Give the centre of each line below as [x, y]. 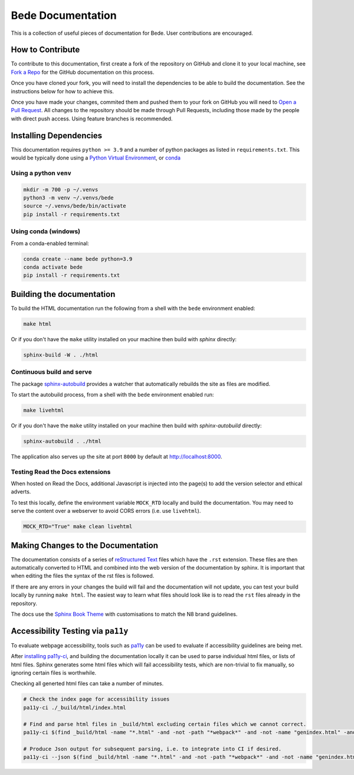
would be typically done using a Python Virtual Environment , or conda [96, 158]
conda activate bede [53, 267]
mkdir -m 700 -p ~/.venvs [61, 189]
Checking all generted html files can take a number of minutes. [87, 684]
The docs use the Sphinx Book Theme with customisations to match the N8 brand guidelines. [124, 614]
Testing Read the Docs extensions [61, 472]
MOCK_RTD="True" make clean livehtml [78, 527]
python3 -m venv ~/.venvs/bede [69, 198]
